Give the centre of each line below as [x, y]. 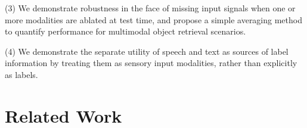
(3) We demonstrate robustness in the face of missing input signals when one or [150, 8]
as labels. [21, 74]
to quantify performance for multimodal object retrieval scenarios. [125, 31]
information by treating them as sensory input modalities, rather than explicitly [151, 63]
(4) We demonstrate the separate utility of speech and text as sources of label [147, 51]
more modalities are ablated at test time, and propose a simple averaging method [153, 19]
